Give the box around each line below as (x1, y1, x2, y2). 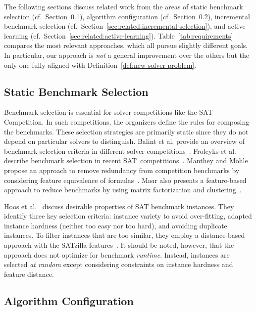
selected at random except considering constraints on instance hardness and (4, 259, 233, 269)
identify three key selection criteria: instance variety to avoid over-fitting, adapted (4, 211, 252, 221)
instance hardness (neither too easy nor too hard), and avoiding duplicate (4, 220, 227, 230)
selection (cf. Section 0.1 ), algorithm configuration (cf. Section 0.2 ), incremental (4, 11, 250, 21)
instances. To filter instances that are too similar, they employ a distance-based (4, 230, 245, 240)
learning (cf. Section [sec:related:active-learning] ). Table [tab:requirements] (4, 30, 233, 41)
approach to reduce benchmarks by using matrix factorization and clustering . (4, 184, 242, 195)
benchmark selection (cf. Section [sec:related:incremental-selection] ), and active (4, 21, 246, 31)
